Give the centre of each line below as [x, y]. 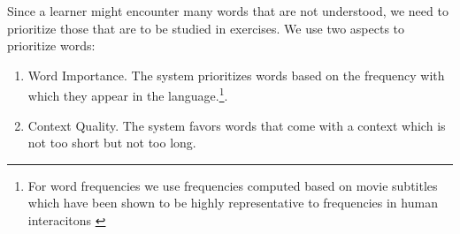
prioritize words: [51, 45]
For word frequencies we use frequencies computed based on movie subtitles [233, 185]
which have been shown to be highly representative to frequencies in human [233, 203]
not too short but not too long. [112, 143]
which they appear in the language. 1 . [128, 94]
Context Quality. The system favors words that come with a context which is [237, 125]
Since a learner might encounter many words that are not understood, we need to [228, 11]
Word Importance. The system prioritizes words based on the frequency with [236, 75]
